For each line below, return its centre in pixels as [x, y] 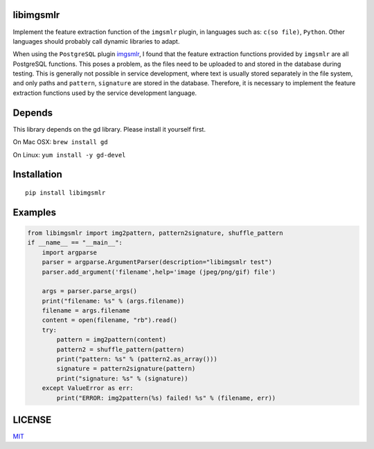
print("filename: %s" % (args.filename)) [113, 301]
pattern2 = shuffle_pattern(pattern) [121, 349]
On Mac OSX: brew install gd [60, 142]
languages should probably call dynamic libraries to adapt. [96, 41]
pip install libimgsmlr [65, 193]
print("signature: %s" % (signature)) [122, 378]
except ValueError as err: [88, 388]
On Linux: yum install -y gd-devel [69, 155]
